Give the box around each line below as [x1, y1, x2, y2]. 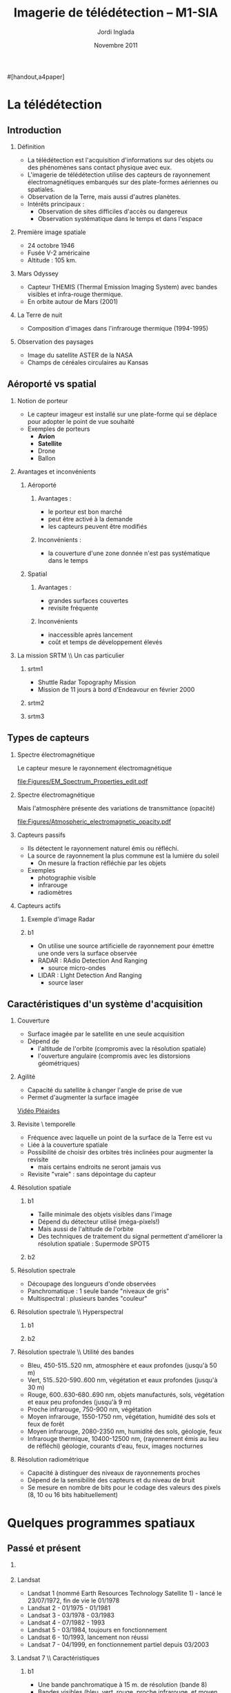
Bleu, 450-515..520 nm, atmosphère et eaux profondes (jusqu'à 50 [27, 1362, 217, 1370]
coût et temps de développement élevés [48, 637, 163, 646]
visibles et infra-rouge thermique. [27, 290, 123, 298]
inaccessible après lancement [48, 630, 133, 639]
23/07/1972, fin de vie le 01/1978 [27, 1596, 120, 1605]
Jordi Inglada [97, 28, 134, 36]
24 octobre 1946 [27, 241, 74, 249]
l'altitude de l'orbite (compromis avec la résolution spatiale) [37, 1045, 207, 1053]
